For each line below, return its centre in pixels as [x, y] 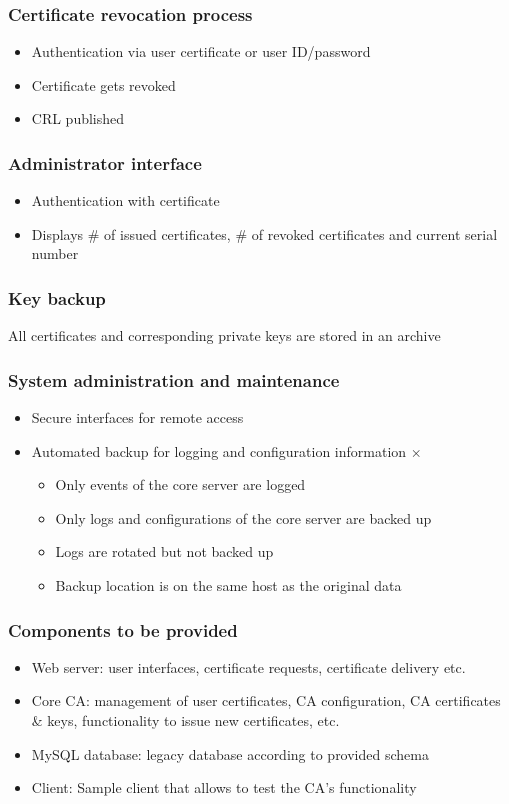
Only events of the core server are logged [180, 484]
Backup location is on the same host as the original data [228, 585]
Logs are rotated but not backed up [164, 551]
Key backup [57, 297]
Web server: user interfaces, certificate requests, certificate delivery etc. [248, 666]
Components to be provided [123, 629]
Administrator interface [105, 162]
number [55, 253]
